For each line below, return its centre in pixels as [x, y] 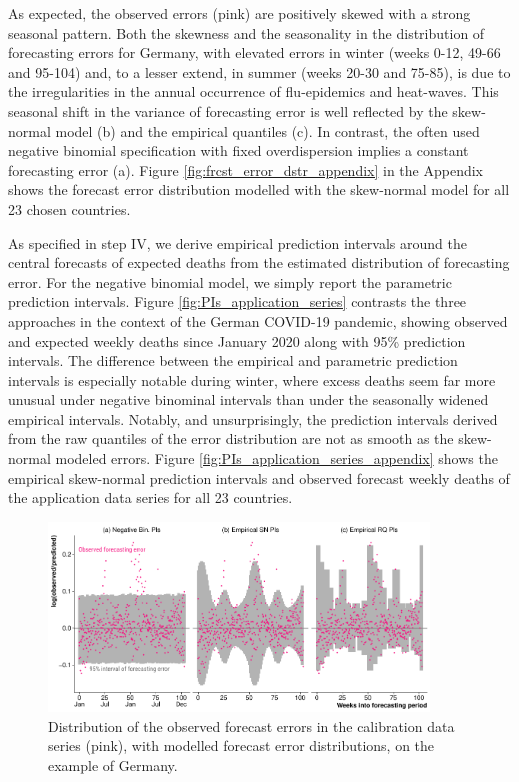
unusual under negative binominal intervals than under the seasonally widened [248, 399]
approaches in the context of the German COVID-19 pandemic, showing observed [258, 320]
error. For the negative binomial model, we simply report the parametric [230, 281]
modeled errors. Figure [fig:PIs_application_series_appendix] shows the [276, 458]
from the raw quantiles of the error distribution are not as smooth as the [231, 438]
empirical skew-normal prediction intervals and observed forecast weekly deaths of [259, 477]
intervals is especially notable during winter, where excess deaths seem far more [252, 379]
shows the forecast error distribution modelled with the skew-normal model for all [259, 189]
